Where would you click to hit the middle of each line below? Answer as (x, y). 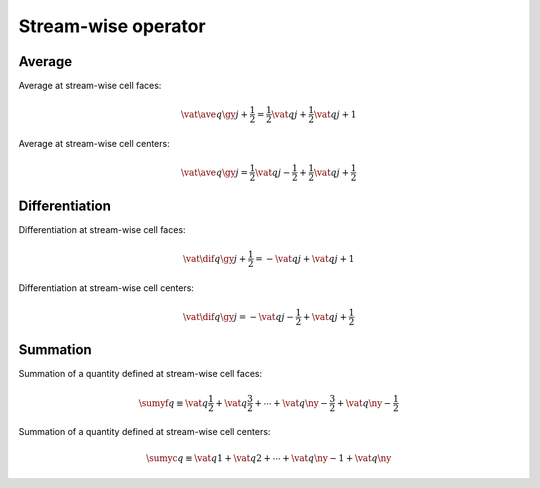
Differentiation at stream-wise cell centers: (106, 287)
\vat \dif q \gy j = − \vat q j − (238, 316)
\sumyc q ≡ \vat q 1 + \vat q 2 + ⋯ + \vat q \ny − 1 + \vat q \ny (269, 458)
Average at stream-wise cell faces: (90, 86)
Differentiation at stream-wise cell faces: (102, 229)
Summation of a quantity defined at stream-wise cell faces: (140, 374)
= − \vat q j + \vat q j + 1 (305, 258)
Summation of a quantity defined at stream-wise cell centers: (144, 432)
